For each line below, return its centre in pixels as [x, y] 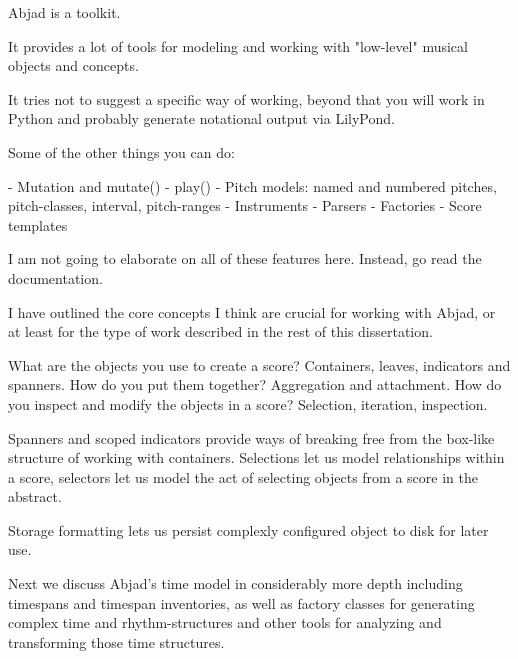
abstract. [35, 496]
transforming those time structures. [116, 641]
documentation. [55, 277]
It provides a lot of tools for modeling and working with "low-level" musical [238, 45]
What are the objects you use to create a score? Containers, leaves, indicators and [259, 364]
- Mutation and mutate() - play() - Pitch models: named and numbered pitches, [252, 185]
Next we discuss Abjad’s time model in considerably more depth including [235, 583]
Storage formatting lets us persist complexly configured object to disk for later [248, 529]
